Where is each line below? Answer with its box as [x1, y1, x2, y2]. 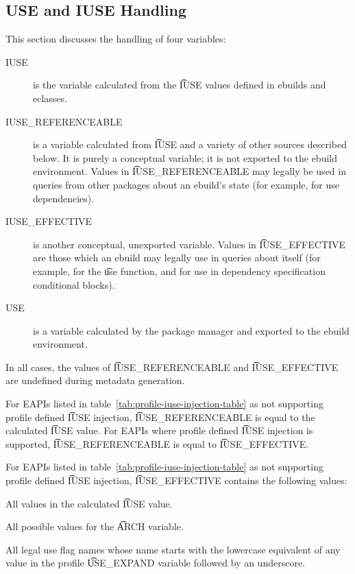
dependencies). [33, 191, 95, 205]
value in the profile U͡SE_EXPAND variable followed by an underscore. [5, 555, 305, 570]
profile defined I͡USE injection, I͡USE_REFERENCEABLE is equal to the [5, 409, 315, 424]
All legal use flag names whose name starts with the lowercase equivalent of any [5, 542, 341, 556]
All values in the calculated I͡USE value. [5, 496, 173, 510]
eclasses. [33, 91, 67, 105]
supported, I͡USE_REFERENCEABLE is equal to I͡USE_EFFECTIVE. [5, 436, 309, 451]
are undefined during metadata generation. [5, 373, 185, 387]
